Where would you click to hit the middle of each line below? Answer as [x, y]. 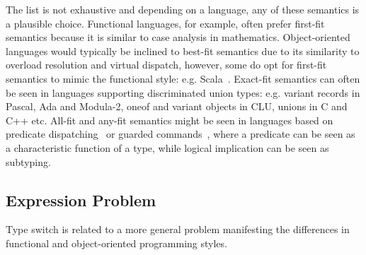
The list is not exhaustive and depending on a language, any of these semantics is [183, 9]
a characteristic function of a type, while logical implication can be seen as [167, 147]
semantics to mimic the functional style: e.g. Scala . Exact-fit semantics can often [183, 78]
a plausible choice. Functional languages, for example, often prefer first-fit [165, 23]
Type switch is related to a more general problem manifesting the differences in [178, 229]
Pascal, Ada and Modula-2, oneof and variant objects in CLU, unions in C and [177, 106]
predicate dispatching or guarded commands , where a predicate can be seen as [181, 134]
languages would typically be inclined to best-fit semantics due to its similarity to [183, 51]
